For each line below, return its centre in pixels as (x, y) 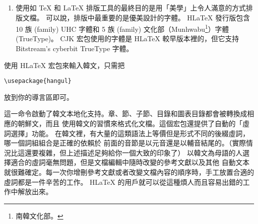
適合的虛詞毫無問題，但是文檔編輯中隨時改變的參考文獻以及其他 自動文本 (130, 162)
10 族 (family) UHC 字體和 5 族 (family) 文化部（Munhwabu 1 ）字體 (122, 28)
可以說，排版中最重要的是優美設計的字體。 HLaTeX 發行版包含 (148, 17)
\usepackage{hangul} (38, 81)
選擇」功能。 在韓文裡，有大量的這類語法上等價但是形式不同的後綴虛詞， (130, 133)
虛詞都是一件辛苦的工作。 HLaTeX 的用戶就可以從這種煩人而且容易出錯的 (124, 182)
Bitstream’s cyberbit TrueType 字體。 (74, 48)
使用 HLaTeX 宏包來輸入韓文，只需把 (64, 65)
